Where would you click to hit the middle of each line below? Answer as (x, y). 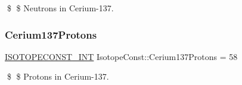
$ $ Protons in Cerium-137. (58, 76)
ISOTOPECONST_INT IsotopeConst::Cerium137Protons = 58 (121, 56)
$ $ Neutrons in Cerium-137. (60, 8)
